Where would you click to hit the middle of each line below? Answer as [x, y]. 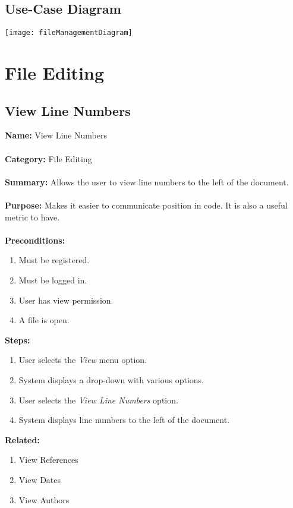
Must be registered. [54, 260]
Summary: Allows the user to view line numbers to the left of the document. [147, 182]
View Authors [44, 499]
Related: [22, 439]
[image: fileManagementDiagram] [69, 33]
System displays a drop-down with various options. [111, 379]
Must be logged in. [53, 280]
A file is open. [44, 320]
